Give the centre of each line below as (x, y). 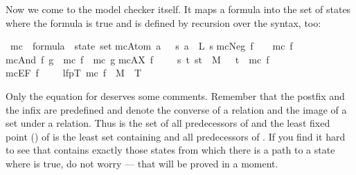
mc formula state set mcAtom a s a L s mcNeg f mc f (151, 46)
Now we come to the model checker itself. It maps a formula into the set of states (178, 9)
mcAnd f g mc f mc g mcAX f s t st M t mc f (137, 59)
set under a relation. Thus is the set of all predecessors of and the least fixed (168, 123)
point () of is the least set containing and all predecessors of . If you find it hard (176, 136)
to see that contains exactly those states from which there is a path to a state (170, 150)
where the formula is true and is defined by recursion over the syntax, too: (163, 22)
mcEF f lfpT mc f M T (74, 73)
